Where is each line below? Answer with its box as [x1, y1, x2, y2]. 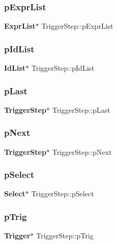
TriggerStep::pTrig [36, 230, 93, 241]
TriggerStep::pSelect [31, 188, 94, 199]
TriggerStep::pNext [52, 146, 112, 157]
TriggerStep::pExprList [41, 21, 113, 31]
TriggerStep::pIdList [31, 63, 95, 73]
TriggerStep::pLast [52, 104, 110, 115]
